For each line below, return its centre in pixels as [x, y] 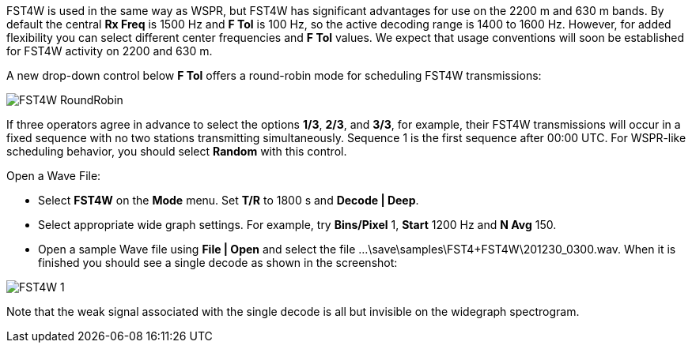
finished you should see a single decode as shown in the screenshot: [218, 263]
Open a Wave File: [54, 176]
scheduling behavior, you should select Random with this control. [177, 151]
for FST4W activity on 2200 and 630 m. [110, 51]
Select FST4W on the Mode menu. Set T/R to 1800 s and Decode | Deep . [229, 200]
